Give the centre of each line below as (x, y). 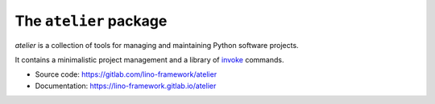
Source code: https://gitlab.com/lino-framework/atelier (126, 74)
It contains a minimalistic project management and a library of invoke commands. (149, 59)
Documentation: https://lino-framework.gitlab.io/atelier (126, 86)
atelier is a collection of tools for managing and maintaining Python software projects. (157, 45)
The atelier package (91, 21)
